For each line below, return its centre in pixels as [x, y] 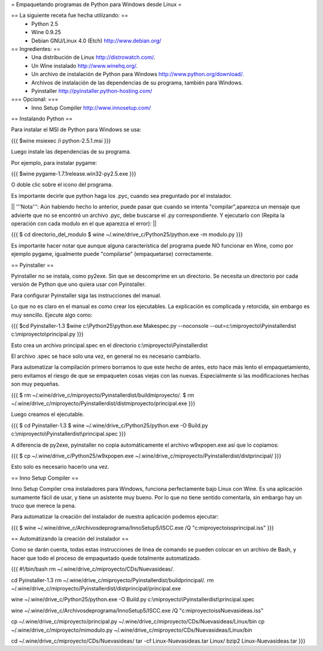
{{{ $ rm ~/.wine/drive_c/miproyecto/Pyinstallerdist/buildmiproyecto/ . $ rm [103, 395]
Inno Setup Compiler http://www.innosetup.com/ [91, 107]
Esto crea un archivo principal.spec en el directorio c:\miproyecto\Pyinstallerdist [109, 345]
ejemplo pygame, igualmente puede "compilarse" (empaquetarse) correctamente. [112, 254]
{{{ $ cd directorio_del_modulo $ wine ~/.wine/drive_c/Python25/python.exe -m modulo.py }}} [127, 234]
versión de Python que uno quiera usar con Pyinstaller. [78, 284]
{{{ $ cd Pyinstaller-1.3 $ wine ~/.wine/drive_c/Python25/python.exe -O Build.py [110, 425]
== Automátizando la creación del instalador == [70, 539]
